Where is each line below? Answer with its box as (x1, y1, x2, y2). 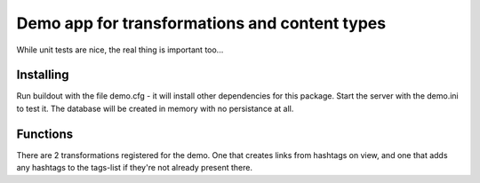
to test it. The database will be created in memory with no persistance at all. (16, 103, 294, 114)
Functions (16, 126, 74, 141)
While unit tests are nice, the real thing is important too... (16, 44, 224, 55)
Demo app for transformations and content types (16, 13, 387, 33)
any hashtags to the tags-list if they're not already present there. (16, 163, 253, 173)
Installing (16, 68, 70, 83)
